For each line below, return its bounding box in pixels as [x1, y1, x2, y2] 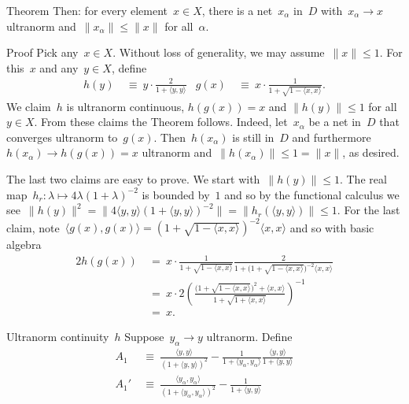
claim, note [6, 219, 60, 235]
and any [39, 59, 79, 76]
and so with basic [289, 219, 374, 235]
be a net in [308, 113, 361, 130]
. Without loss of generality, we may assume [112, 44, 325, 61]
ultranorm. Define [206, 328, 293, 344]
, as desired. [342, 144, 400, 161]
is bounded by [142, 186, 210, 202]
